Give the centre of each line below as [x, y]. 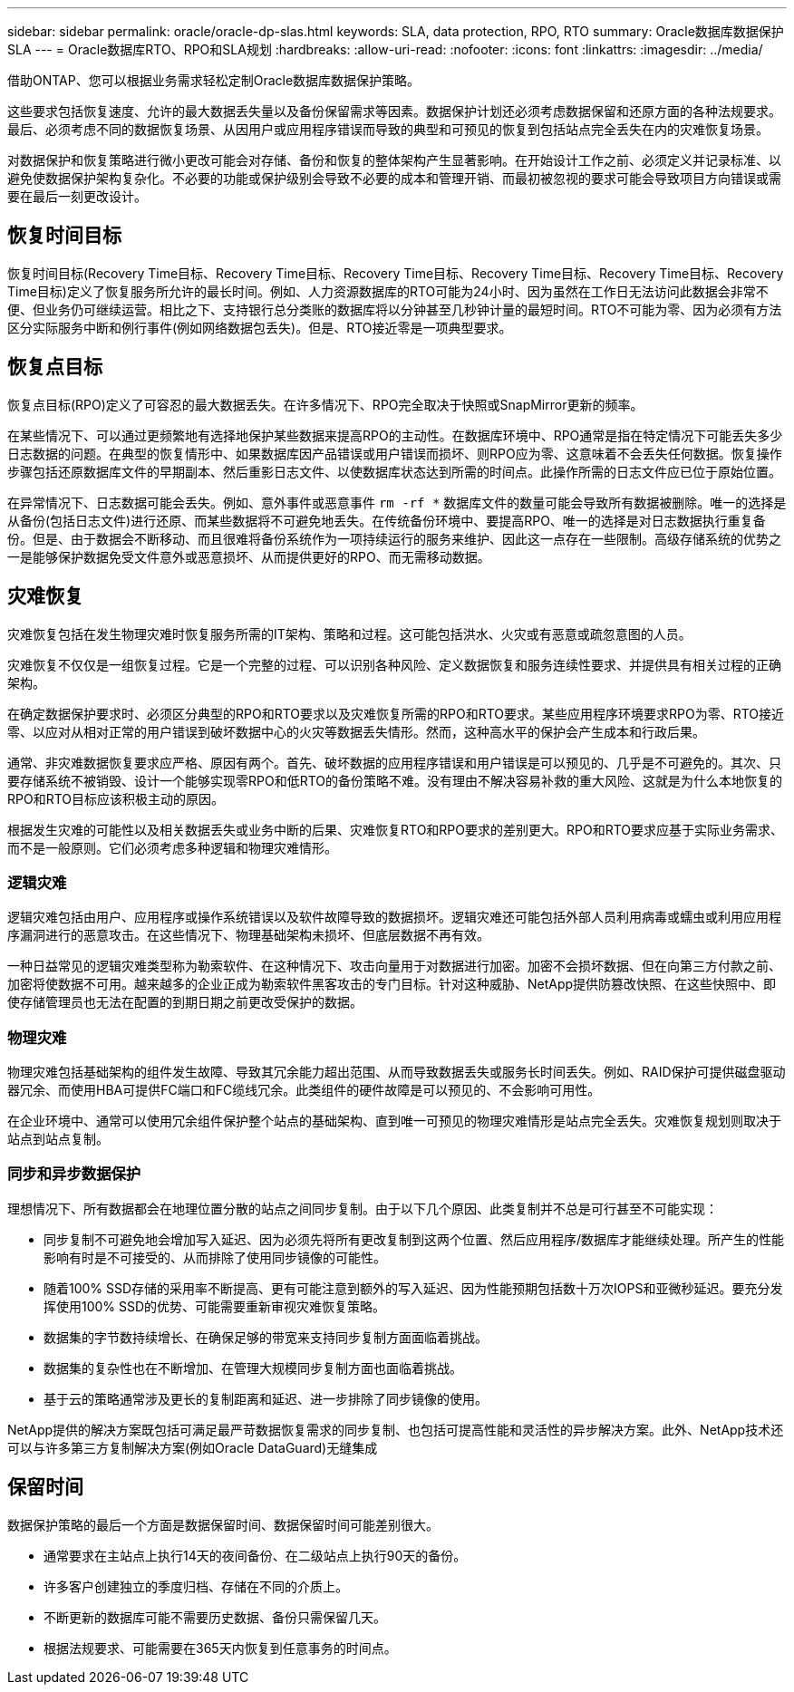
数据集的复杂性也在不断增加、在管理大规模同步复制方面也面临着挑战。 [253, 1368]
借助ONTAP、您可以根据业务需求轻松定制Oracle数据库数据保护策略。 [214, 80]
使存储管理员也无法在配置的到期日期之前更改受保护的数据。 [185, 1002]
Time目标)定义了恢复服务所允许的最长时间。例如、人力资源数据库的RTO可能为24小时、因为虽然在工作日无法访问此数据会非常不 [388, 291]
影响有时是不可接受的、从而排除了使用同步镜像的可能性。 [215, 1257]
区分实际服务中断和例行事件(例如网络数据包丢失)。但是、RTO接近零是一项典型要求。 [260, 327]
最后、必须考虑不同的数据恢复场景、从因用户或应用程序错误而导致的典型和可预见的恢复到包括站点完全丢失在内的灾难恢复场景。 [388, 129]
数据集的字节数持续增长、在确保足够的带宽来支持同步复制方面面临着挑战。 [266, 1337]
